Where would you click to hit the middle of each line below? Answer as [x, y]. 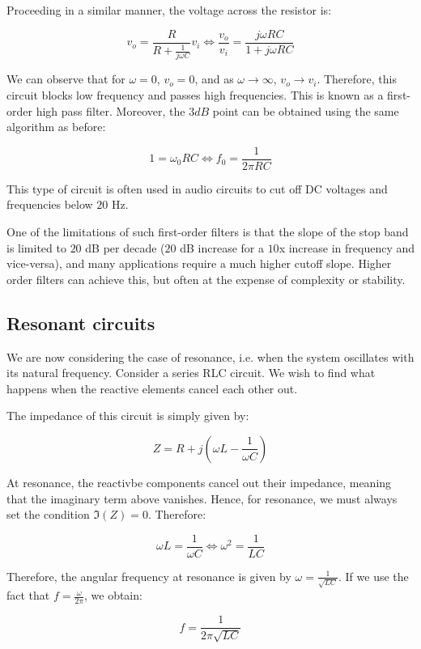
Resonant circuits [81, 322]
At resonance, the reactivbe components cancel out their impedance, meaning [199, 482]
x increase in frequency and [347, 247]
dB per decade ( [125, 247]
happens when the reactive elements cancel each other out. [152, 388]
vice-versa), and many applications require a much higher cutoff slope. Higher [199, 263]
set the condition [48, 514]
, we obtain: [113, 595]
